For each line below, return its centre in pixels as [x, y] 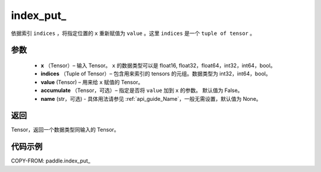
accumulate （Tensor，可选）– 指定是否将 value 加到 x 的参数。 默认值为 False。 [142, 90]
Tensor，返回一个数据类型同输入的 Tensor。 [65, 130]
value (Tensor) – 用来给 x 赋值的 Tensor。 [92, 82]
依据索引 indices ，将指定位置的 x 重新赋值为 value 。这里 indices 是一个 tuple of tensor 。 [133, 33]
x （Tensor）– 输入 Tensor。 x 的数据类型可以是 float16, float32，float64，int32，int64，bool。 [158, 65]
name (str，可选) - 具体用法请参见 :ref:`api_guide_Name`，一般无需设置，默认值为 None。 [151, 98]
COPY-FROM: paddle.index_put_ [51, 161]
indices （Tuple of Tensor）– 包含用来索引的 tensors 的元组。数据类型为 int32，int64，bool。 [156, 74]
